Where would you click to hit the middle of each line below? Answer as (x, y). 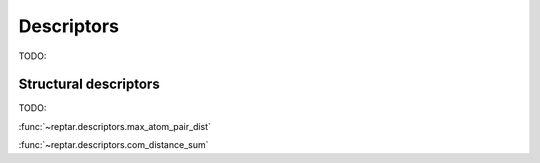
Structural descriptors (89, 84)
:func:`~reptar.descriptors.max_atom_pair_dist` (115, 126)
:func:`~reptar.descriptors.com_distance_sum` (113, 145)
